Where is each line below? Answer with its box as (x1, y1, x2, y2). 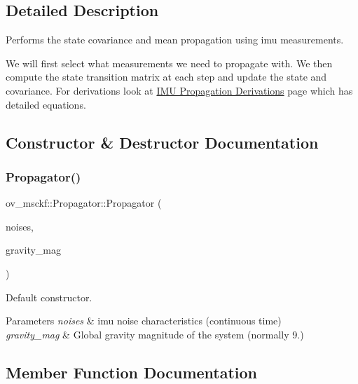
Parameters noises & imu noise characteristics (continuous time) (6, 313, 282, 328)
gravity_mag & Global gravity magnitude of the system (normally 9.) (6, 327, 304, 341)
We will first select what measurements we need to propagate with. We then (6, 55, 333, 70)
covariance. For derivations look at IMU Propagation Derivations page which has (6, 83, 353, 97)
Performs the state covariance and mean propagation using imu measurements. (6, 32, 344, 47)
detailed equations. (6, 97, 86, 111)
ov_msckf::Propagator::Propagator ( (6, 196, 162, 210)
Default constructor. (6, 289, 92, 304)
